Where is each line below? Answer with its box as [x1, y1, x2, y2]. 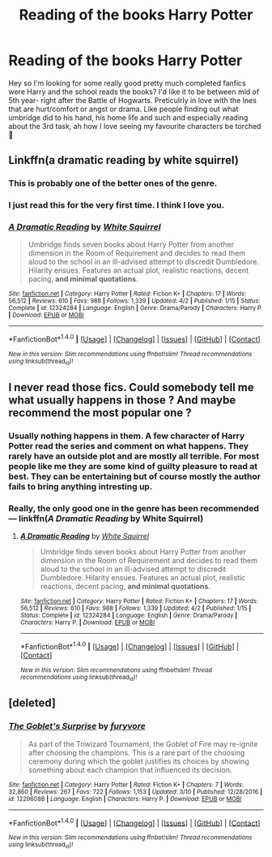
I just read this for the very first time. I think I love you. [8, 200, 225, 211]
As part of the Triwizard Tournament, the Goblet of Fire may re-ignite [28, 739, 258, 748]
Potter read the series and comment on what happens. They [8, 440, 249, 451]
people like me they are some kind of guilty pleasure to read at [8, 460, 257, 472]
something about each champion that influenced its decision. [28, 764, 232, 774]
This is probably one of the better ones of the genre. [8, 178, 218, 189]
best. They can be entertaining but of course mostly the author [8, 471, 261, 482]
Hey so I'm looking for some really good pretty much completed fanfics [8, 78, 247, 88]
